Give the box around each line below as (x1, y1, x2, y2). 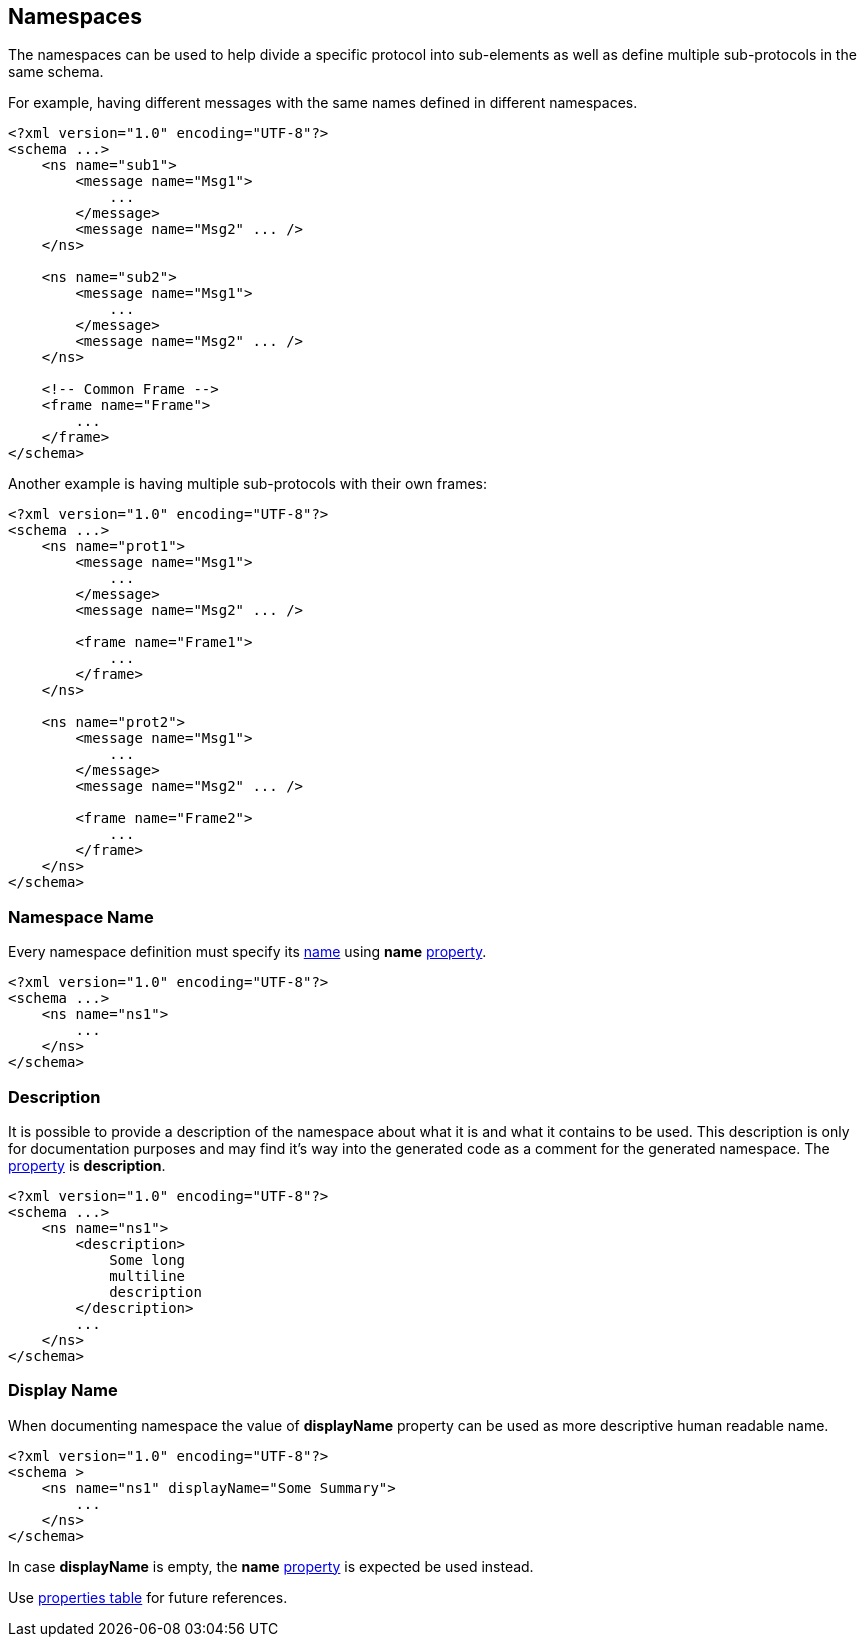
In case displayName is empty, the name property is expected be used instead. (8, 1557, 534, 1575)
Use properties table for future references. (8, 1588, 288, 1606)
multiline (109, 1267, 186, 1284)
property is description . (8, 1156, 166, 1174)
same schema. (8, 63, 104, 81)
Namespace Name (8, 906, 154, 927)
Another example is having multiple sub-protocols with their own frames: (8, 475, 487, 493)
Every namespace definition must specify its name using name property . (8, 943, 487, 961)
